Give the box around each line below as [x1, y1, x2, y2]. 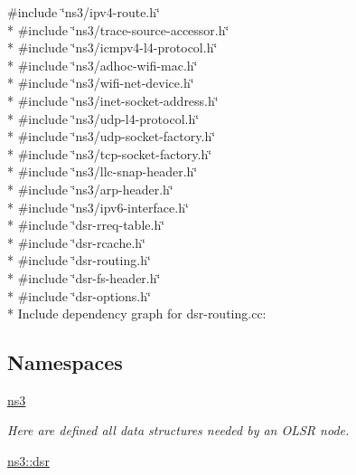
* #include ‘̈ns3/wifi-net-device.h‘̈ [7, 73, 194, 92]
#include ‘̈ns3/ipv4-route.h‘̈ [7, 3, 160, 21]
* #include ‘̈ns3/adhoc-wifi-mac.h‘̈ [7, 55, 198, 74]
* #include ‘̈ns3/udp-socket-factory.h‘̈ [7, 127, 216, 146]
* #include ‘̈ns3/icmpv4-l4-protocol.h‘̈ [7, 38, 218, 57]
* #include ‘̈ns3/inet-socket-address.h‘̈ [7, 90, 219, 109]
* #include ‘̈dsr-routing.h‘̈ [7, 251, 151, 270]
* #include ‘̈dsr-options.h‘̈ [7, 286, 151, 305]
